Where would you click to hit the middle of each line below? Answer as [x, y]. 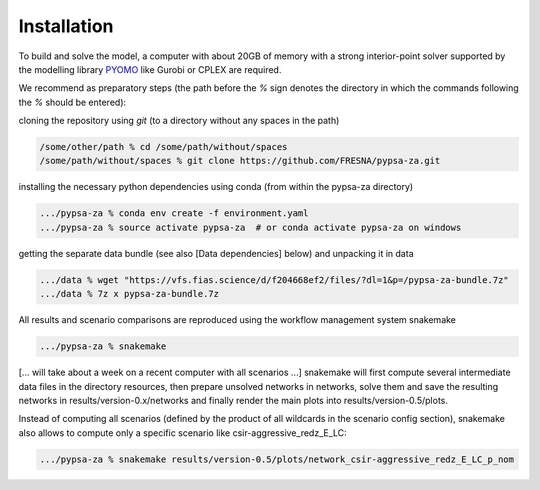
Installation [66, 26]
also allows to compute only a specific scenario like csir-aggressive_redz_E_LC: [182, 432]
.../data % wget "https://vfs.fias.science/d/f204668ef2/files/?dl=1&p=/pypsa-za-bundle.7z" [274, 279]
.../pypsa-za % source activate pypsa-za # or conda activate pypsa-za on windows [250, 227]
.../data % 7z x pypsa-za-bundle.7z [129, 294]
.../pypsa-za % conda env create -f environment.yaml [174, 213]
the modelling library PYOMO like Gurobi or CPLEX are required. [150, 69]
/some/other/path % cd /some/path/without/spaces [163, 147]
